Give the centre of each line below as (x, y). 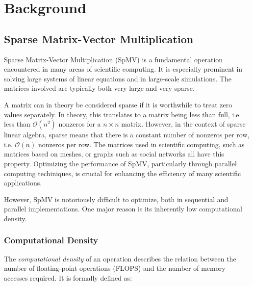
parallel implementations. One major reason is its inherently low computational (123, 209)
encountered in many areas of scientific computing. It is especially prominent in (123, 69)
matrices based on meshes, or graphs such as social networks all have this (114, 154)
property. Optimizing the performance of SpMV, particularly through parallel (120, 163)
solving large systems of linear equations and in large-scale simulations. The (118, 78)
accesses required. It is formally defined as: (68, 277)
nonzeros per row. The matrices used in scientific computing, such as (141, 144)
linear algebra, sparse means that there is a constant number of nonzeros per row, (127, 135)
